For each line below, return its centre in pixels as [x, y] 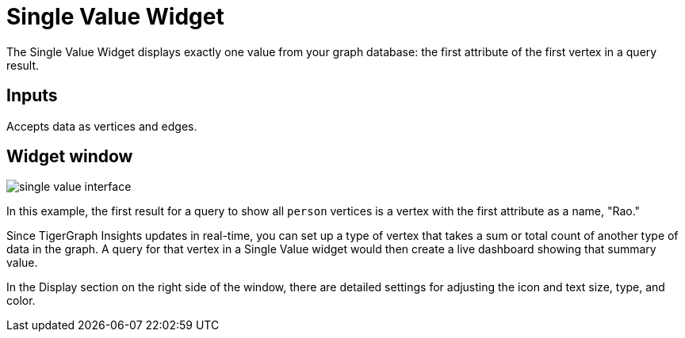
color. [21, 301]
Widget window [70, 157]
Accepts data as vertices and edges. [102, 126]
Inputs [32, 96]
